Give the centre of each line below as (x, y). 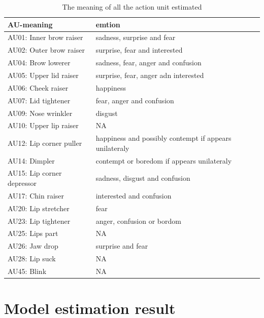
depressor (22, 183)
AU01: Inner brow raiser (45, 37)
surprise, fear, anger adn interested (150, 75)
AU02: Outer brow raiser (46, 50)
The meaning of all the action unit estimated (132, 7)
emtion (108, 24)
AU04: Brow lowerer (39, 63)
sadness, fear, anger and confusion (148, 63)
